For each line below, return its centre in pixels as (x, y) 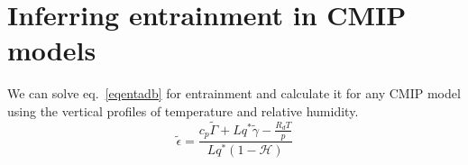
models (52, 50)
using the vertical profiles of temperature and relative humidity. (183, 110)
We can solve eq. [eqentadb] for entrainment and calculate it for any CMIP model (234, 93)
